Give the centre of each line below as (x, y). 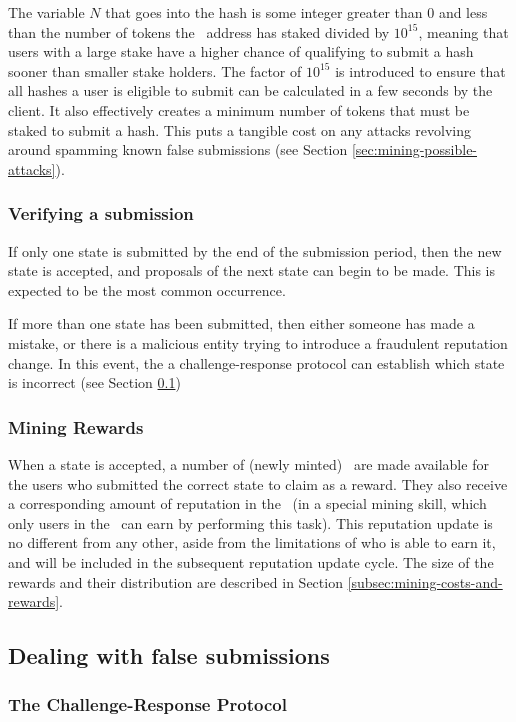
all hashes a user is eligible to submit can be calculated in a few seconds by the (250, 90)
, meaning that (463, 31)
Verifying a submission (101, 213)
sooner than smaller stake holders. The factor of (155, 70)
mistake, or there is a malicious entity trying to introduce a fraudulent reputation (258, 342)
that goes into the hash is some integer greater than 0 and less (296, 12)
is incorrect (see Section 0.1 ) (94, 382)
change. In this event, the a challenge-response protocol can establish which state (256, 362)
